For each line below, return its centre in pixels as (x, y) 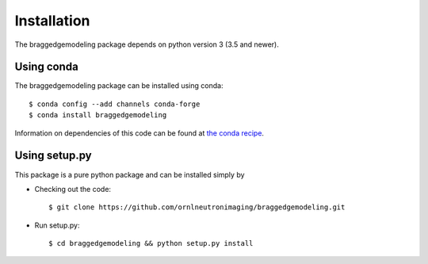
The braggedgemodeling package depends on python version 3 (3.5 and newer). (147, 44)
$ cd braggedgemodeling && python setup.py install (151, 243)
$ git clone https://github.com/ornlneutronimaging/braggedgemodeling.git (197, 207)
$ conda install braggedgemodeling (98, 115)
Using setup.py (53, 156)
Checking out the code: (73, 189)
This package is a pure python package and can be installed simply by (130, 174)
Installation (52, 21)
